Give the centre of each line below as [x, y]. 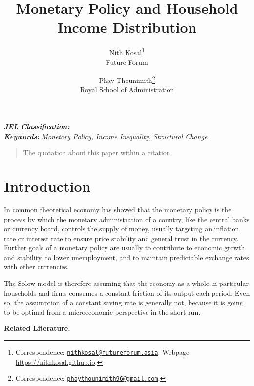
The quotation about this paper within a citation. [98, 152]
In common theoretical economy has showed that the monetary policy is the [118, 209]
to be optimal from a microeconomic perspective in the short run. [102, 312]
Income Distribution [127, 27]
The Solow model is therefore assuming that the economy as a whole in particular [126, 283]
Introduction [47, 186]
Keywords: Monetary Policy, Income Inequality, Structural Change [106, 136]
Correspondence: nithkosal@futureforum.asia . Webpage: [103, 352]
